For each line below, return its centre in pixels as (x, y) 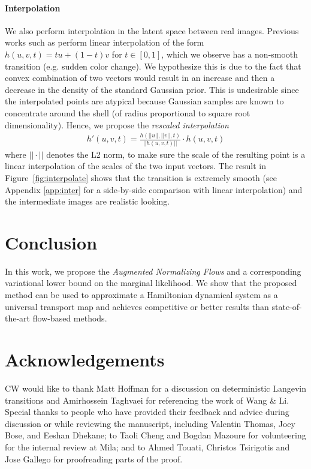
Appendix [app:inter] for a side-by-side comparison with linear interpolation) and (154, 189)
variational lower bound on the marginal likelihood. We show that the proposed (151, 283)
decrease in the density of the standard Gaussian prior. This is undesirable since (152, 89)
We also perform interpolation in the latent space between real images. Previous (152, 30)
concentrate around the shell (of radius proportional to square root (128, 112)
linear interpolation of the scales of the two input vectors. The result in (136, 166)
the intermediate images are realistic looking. (87, 201)
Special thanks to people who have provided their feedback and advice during (147, 412)
